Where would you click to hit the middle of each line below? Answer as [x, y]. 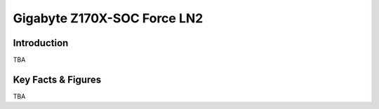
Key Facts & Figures [57, 79]
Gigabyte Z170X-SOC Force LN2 [108, 18]
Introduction [41, 43]
